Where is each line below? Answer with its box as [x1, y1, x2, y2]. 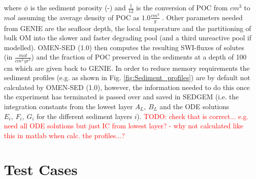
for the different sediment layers [36, 111, 132, 121]
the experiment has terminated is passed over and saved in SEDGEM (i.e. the [4, 91, 239, 102]
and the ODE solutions [160, 101, 229, 111]
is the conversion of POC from [136, 2, 228, 12]
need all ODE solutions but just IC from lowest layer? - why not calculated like [4, 120, 244, 131]
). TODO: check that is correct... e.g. [137, 111, 249, 121]
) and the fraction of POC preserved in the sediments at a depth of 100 [31, 52, 247, 62]
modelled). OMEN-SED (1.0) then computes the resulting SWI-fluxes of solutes [4, 42, 244, 52]
